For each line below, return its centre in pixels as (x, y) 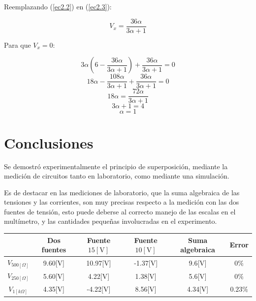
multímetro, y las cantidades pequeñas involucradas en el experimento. (111, 221)
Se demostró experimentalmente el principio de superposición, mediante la (116, 166)
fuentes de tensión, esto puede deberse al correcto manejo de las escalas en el (120, 211)
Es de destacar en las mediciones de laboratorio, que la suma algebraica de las (122, 192)
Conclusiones (49, 142)
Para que (17, 45)
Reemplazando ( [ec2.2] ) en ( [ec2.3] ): (58, 6)
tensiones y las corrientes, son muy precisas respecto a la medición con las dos (122, 202)
